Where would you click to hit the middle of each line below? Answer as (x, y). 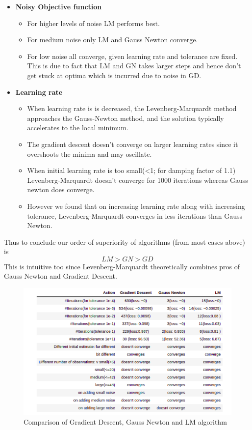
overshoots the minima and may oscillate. (89, 154)
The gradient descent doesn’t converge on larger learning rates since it (133, 144)
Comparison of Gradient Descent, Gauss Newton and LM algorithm (125, 421)
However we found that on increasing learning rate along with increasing (136, 206)
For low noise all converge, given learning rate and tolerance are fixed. (132, 56)
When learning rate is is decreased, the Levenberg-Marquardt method (132, 108)
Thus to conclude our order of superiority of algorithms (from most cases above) (125, 242)
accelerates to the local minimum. (78, 128)
